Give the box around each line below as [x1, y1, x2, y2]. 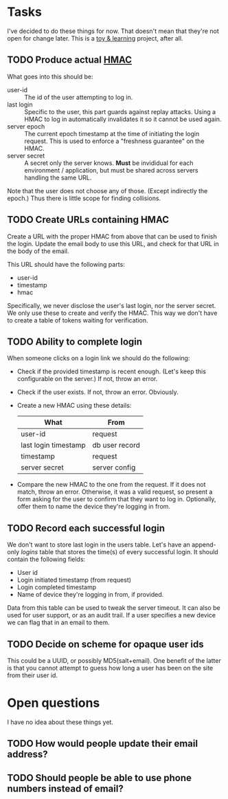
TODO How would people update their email [7, 738, 198, 749]
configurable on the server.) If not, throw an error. [16, 375, 158, 383]
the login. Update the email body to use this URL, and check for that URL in [7, 239, 219, 248]
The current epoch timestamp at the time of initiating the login [24, 129, 200, 138]
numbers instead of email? [7, 782, 124, 794]
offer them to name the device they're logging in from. [16, 503, 170, 511]
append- [191, 540, 216, 549]
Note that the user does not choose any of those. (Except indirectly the [7, 186, 208, 195]
